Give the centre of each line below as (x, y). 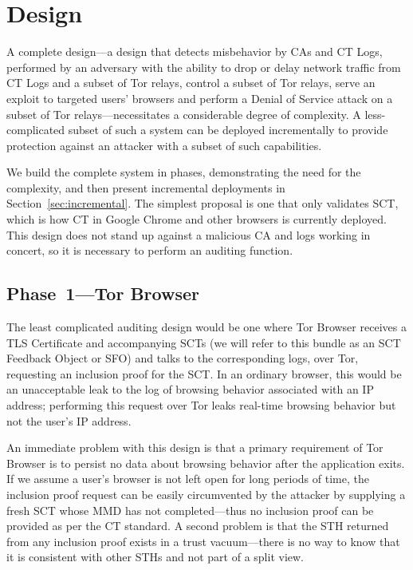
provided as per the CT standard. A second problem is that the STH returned (198, 526)
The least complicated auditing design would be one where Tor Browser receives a (206, 327)
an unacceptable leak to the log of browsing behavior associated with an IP (190, 389)
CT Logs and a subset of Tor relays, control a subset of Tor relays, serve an (191, 83)
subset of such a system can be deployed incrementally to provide (228, 130)
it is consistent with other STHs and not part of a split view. (155, 557)
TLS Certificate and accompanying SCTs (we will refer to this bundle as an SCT (204, 342)
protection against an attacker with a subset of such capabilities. (164, 145)
